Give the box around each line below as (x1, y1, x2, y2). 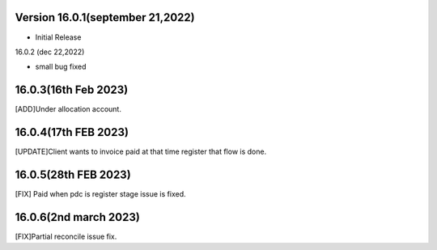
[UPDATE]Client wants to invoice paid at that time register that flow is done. (15, 146, 267, 157)
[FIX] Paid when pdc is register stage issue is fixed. (15, 189, 186, 199)
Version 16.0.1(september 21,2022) (15, 11, 195, 24)
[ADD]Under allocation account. (15, 104, 121, 114)
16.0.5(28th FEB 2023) (15, 167, 131, 181)
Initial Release (35, 32, 82, 42)
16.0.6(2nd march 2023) (15, 210, 141, 224)
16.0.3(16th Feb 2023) (15, 83, 129, 97)
